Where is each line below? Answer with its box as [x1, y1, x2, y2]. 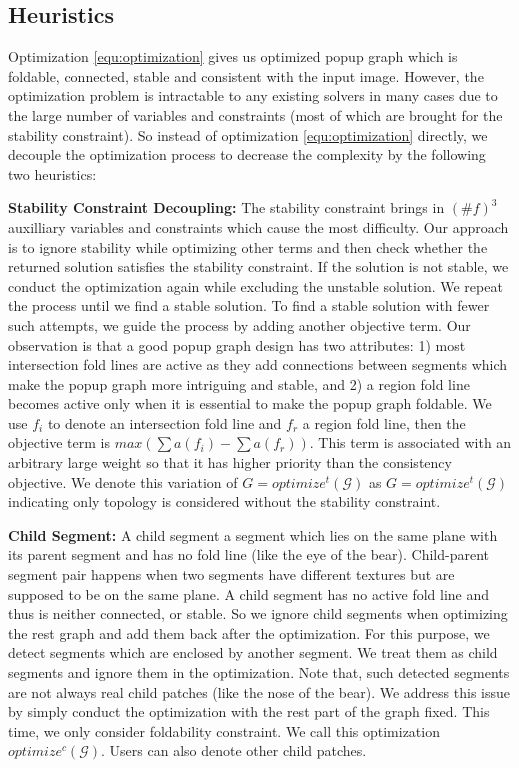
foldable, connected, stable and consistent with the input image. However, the [8, 65, 484, 86]
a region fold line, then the [302, 412, 466, 433]
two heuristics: [8, 163, 97, 184]
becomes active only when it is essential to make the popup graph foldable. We [8, 393, 492, 414]
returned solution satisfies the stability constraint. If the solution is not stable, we [8, 256, 509, 277]
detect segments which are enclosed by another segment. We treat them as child [8, 642, 498, 663]
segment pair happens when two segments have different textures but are [8, 564, 455, 585]
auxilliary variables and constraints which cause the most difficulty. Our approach [8, 216, 509, 237]
